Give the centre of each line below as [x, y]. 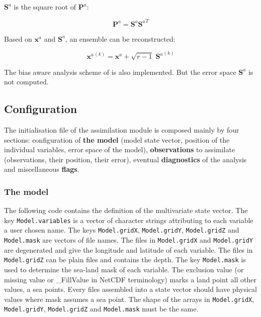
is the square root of [45, 7]
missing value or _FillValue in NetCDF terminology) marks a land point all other [130, 279]
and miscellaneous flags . [42, 169]
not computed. [26, 82]
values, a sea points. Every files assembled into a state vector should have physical [130, 289]
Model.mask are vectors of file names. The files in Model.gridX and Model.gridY [128, 240]
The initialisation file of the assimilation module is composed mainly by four [122, 129]
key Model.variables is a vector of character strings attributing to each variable [129, 220]
